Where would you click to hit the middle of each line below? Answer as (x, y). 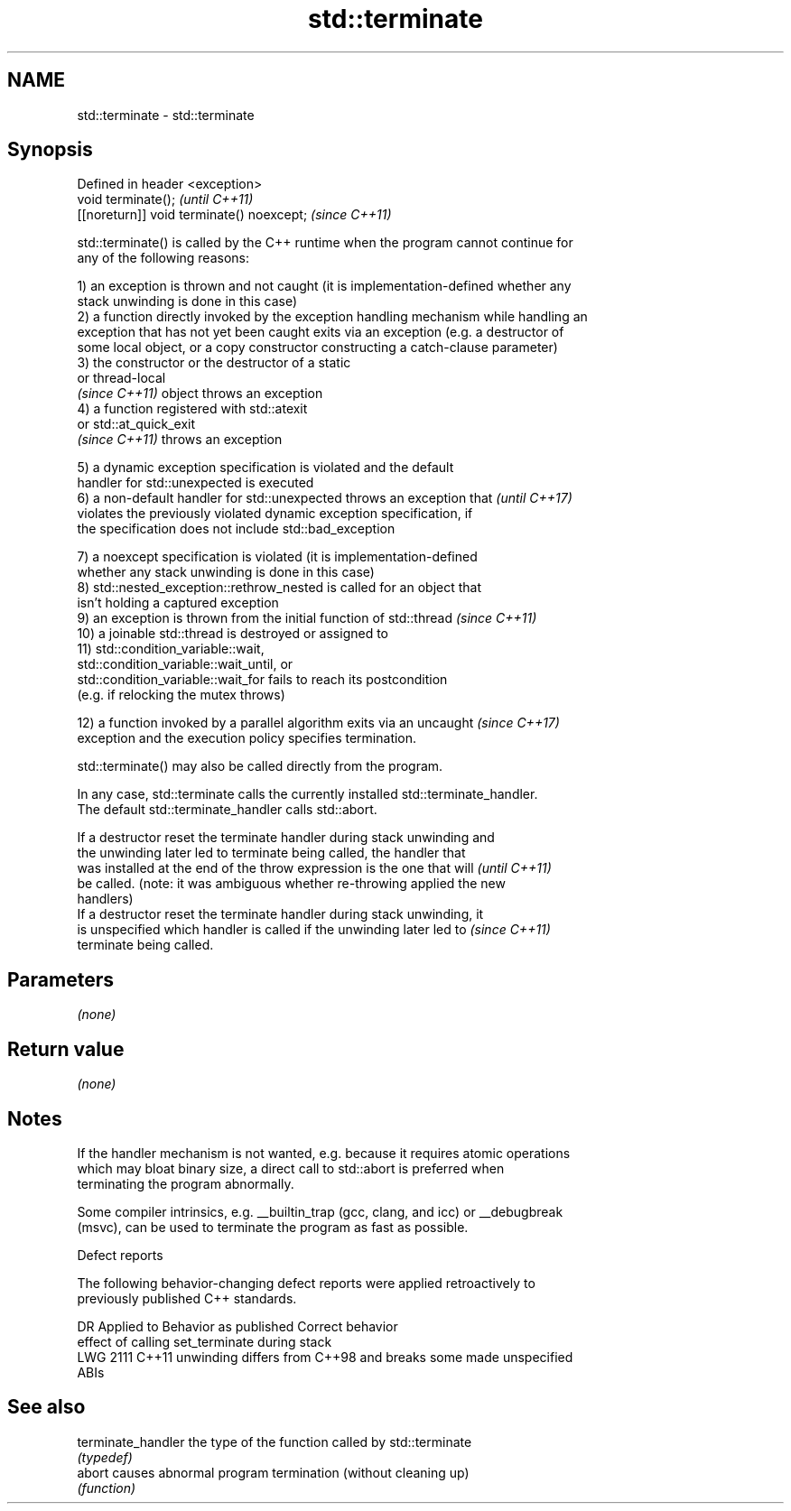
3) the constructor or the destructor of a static (214, 363)
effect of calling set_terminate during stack (205, 1341)
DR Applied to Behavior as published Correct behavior (237, 1326)
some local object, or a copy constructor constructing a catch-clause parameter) (317, 348)
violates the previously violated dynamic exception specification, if (275, 514)
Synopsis (50, 150)
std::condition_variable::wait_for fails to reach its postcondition (262, 680)
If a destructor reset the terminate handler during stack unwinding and (286, 838)
